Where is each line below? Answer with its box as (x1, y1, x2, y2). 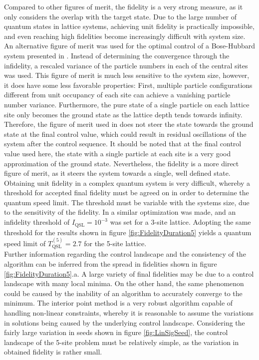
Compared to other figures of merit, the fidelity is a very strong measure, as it (4, 1, 243, 11)
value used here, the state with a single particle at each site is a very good (4, 148, 231, 158)
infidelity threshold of (4, 217, 70, 227)
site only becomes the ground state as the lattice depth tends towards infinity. (4, 109, 243, 119)
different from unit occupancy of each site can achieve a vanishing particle (4, 89, 231, 100)
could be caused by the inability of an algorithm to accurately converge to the (4, 288, 243, 298)
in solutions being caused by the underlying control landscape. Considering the (4, 317, 245, 328)
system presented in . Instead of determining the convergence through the (4, 50, 230, 60)
